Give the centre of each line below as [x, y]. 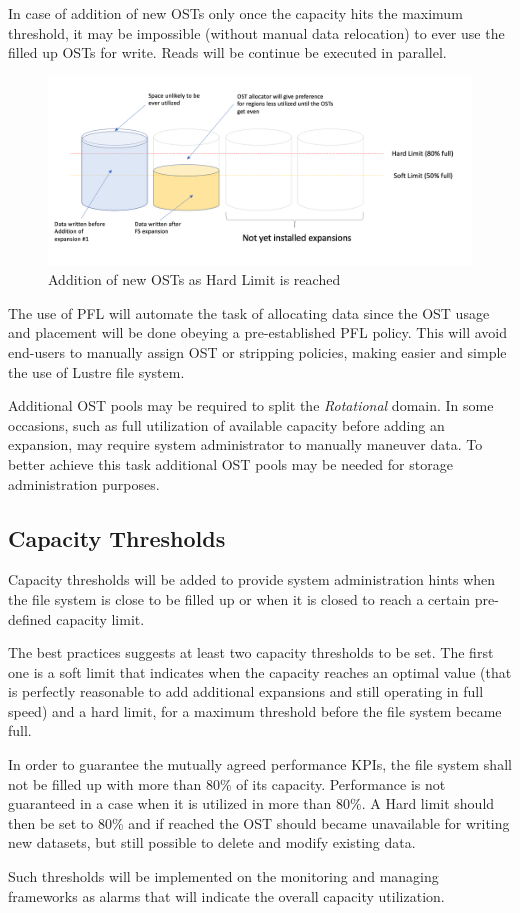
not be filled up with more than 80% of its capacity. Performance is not [227, 783]
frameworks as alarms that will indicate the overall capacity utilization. [226, 895]
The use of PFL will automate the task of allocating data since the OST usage [249, 312]
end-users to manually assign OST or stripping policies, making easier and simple [257, 351]
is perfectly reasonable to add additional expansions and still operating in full [246, 691]
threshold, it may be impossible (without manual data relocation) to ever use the [256, 32]
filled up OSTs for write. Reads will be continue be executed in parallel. [227, 52]
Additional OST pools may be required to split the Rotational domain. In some [251, 405]
